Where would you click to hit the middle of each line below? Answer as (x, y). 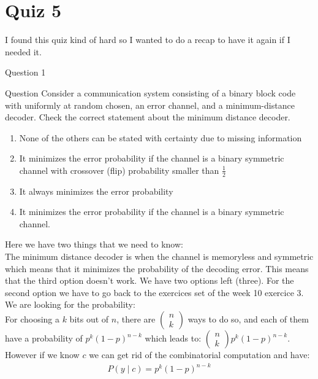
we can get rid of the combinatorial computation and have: (199, 355)
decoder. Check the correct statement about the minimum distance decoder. (148, 117)
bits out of (89, 319)
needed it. (23, 51)
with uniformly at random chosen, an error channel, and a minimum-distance (150, 105)
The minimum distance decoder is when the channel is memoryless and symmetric (159, 256)
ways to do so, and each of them (248, 319)
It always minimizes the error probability (96, 191)
